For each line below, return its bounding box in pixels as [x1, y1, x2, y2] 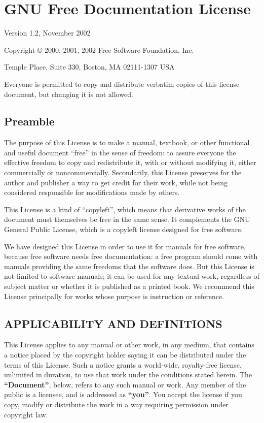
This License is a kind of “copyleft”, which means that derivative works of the [4, 204, 246, 214]
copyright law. [4, 409, 48, 419]
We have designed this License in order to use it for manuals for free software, [4, 241, 246, 251]
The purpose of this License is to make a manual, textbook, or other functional [4, 137, 250, 148]
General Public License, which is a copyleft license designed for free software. [4, 224, 243, 235]
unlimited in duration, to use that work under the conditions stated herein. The [4, 369, 252, 380]
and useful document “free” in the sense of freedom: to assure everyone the [4, 147, 236, 157]
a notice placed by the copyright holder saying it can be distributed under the [4, 349, 246, 360]
